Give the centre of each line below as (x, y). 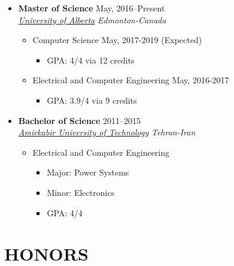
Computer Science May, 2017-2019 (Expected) (117, 40)
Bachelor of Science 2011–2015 (80, 120)
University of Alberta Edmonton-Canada (92, 19)
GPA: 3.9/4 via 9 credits (92, 100)
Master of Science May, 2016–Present (92, 8)
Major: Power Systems (88, 172)
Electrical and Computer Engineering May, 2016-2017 (131, 80)
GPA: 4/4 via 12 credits (91, 60)
